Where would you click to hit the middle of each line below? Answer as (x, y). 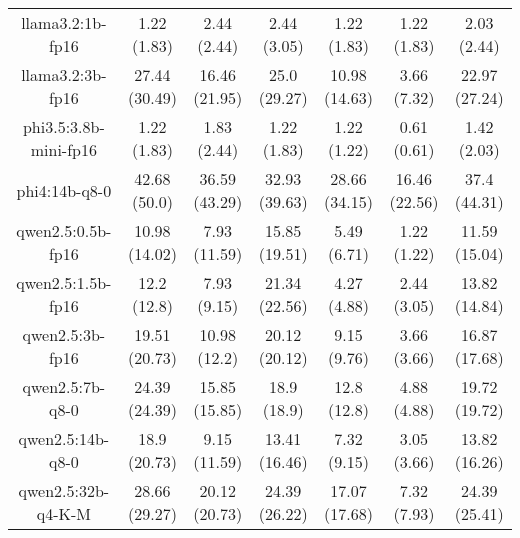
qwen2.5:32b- (64, 490)
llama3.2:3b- (64, 74)
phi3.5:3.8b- (63, 126)
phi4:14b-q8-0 (64, 190)
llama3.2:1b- (64, 22)
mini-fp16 (63, 149)
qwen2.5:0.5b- (64, 230)
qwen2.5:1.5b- (64, 282)
